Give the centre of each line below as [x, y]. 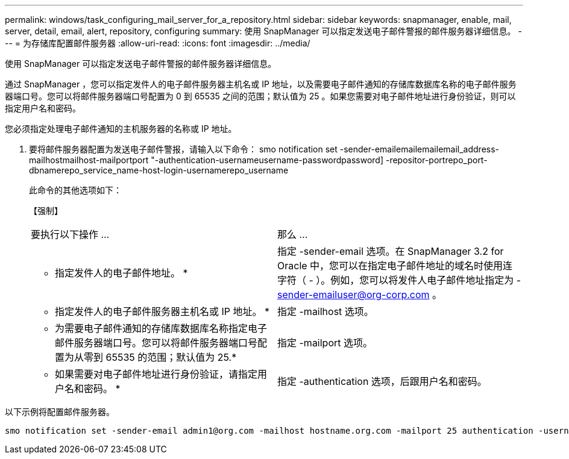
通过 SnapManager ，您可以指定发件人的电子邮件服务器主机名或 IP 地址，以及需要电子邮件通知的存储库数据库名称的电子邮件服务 [261, 84]
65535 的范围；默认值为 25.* [171, 357]
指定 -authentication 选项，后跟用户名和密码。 [382, 381]
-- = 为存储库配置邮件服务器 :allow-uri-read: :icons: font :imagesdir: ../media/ [158, 43]
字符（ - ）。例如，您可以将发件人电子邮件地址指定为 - [399, 280]
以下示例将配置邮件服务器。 [60, 412]
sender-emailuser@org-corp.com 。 [360, 295]
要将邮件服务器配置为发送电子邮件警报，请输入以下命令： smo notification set [183, 149]
